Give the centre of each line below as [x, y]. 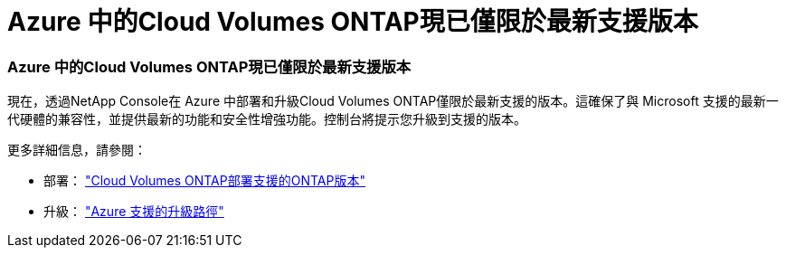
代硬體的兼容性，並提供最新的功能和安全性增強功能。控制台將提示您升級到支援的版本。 [267, 119]
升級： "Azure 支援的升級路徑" [134, 212]
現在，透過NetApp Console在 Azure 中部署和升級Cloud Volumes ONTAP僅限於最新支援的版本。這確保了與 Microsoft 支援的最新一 [393, 101]
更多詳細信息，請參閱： [77, 150]
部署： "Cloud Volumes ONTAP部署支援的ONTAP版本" [204, 181]
